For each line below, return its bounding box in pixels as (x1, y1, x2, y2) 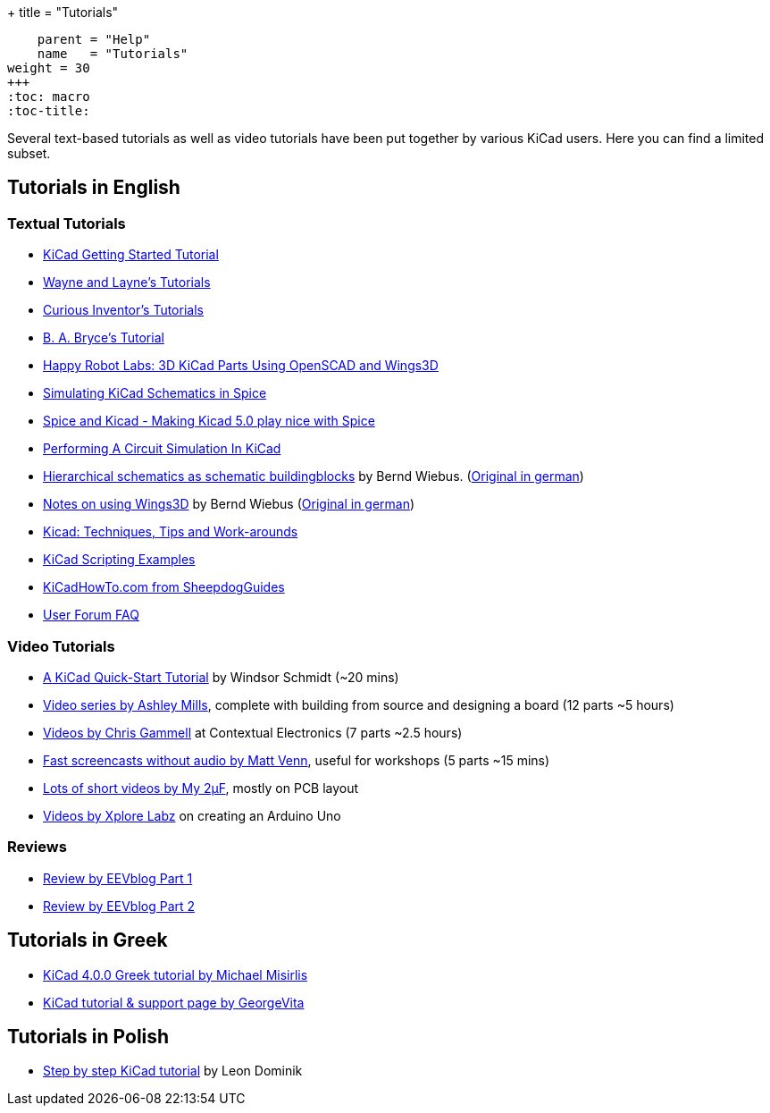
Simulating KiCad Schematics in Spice (43, 385, 267, 401)
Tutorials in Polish (7, 1024, 170, 1048)
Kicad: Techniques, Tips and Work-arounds (43, 524, 298, 540)
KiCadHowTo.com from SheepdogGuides (43, 579, 285, 595)
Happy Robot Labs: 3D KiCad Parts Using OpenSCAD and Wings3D (43, 358, 439, 374)
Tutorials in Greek (7, 929, 168, 952)
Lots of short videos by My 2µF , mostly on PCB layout (43, 780, 359, 796)
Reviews (7, 838, 67, 856)
